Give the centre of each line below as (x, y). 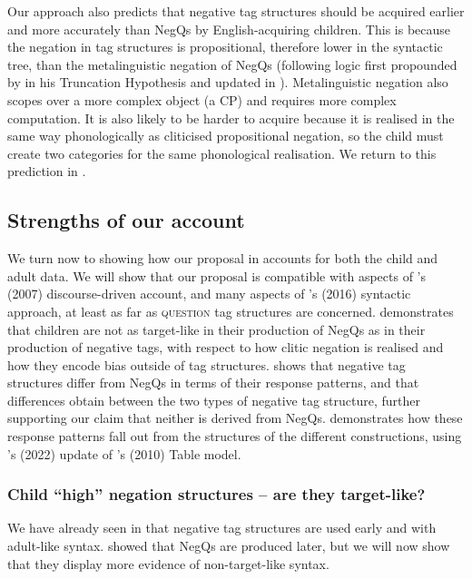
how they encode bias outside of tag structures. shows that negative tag (206, 364)
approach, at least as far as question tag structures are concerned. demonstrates (231, 311)
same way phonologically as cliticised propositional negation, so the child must (226, 136)
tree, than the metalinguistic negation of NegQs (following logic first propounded (232, 64)
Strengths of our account (126, 220)
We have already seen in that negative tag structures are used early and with (222, 528)
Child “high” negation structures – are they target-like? (216, 494)
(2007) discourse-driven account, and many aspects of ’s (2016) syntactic (209, 294)
